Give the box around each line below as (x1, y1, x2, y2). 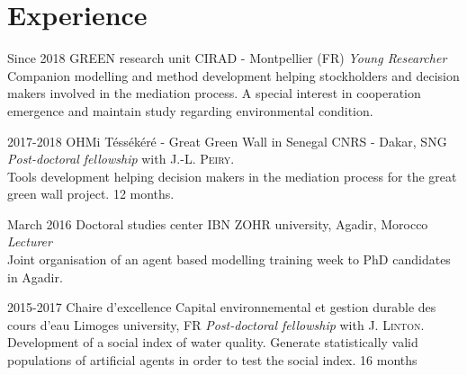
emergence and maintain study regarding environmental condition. (7, 101, 373, 120)
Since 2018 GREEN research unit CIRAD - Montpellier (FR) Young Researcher (7, 49, 447, 67)
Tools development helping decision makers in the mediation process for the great (7, 166, 457, 185)
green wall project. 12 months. (7, 184, 175, 203)
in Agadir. (7, 267, 63, 286)
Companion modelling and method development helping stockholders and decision (7, 66, 460, 85)
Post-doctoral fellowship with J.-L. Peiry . (7, 149, 235, 168)
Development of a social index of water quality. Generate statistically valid (7, 333, 418, 352)
